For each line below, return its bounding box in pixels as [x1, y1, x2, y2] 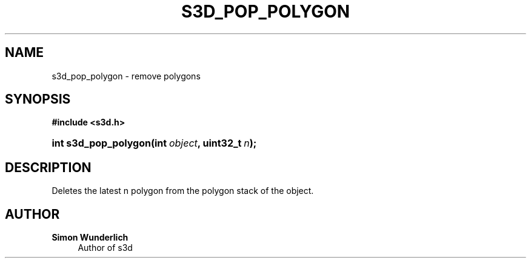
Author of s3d [78, 242, 133, 253]
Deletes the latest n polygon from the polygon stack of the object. [52, 185, 314, 196]
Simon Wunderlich [52, 232, 129, 243]
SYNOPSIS [5, 92, 71, 107]
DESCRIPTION [5, 159, 92, 175]
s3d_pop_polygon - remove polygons [52, 70, 201, 81]
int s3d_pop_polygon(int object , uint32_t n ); [52, 137, 257, 150]
